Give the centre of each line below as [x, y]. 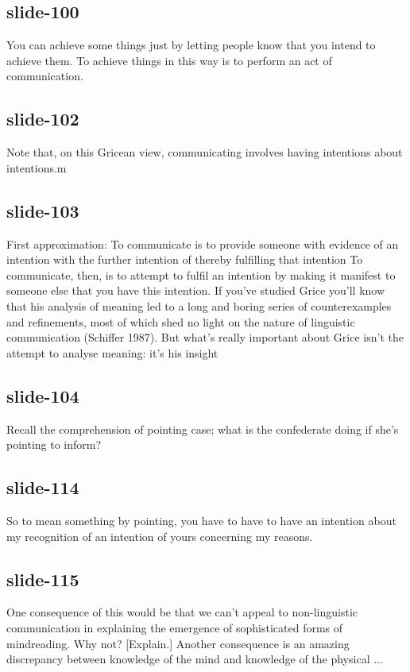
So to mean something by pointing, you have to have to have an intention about [201, 520]
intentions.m [37, 167]
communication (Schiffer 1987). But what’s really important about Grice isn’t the [205, 337]
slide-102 [43, 119]
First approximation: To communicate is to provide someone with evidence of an [203, 243]
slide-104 [43, 395]
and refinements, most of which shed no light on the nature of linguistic [181, 321]
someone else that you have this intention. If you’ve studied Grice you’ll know [196, 290]
